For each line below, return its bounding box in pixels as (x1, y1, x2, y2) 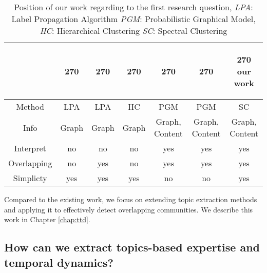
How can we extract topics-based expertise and (4, 239, 260, 255)
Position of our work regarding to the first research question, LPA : (14, 1, 253, 13)
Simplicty (13, 172, 47, 184)
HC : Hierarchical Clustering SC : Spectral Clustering (40, 25, 227, 36)
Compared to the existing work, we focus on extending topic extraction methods (4, 194, 257, 204)
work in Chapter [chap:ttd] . (4, 214, 90, 225)
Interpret (14, 142, 46, 154)
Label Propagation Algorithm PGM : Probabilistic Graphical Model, (11, 13, 256, 25)
